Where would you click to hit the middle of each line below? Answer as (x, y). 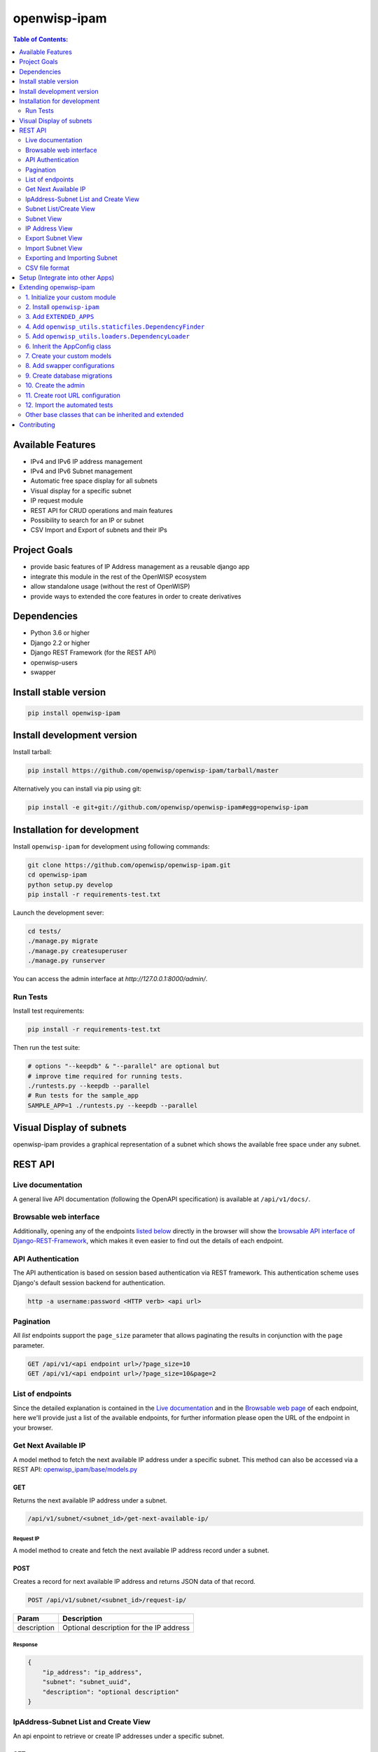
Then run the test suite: (47, 1048)
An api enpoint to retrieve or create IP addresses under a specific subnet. (119, 1736)
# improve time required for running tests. (105, 1076)
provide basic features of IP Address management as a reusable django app (140, 567)
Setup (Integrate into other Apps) (67, 278)
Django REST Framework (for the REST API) (93, 652)
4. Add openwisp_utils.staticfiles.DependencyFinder (115, 327)
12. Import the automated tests (69, 405)
